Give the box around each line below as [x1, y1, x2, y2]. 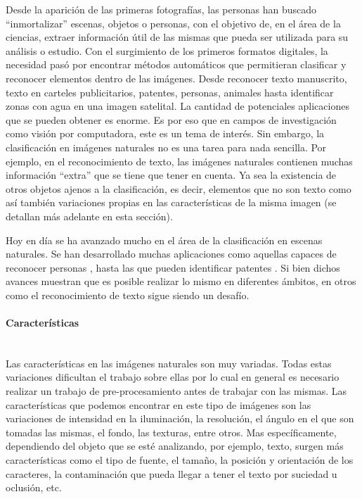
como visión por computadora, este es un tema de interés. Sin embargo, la [6, 126, 325, 141]
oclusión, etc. [6, 480, 62, 495]
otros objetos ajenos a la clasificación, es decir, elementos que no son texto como [6, 181, 351, 196]
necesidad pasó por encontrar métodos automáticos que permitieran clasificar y [6, 57, 347, 72]
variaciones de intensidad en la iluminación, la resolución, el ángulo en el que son [6, 411, 354, 426]
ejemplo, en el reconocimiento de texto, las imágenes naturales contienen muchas [6, 153, 353, 168]
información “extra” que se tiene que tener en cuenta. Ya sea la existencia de [6, 168, 337, 182]
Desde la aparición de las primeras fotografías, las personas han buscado [6, 2, 317, 16]
